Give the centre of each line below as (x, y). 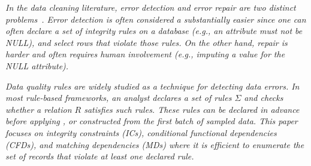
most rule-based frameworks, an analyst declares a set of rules (119, 98)
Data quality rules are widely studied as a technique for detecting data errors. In (153, 86)
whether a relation (39, 109)
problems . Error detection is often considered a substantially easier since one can (156, 19)
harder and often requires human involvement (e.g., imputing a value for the (145, 54)
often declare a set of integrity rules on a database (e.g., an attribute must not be (154, 31)
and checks (264, 98)
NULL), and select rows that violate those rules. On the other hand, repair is (147, 42)
